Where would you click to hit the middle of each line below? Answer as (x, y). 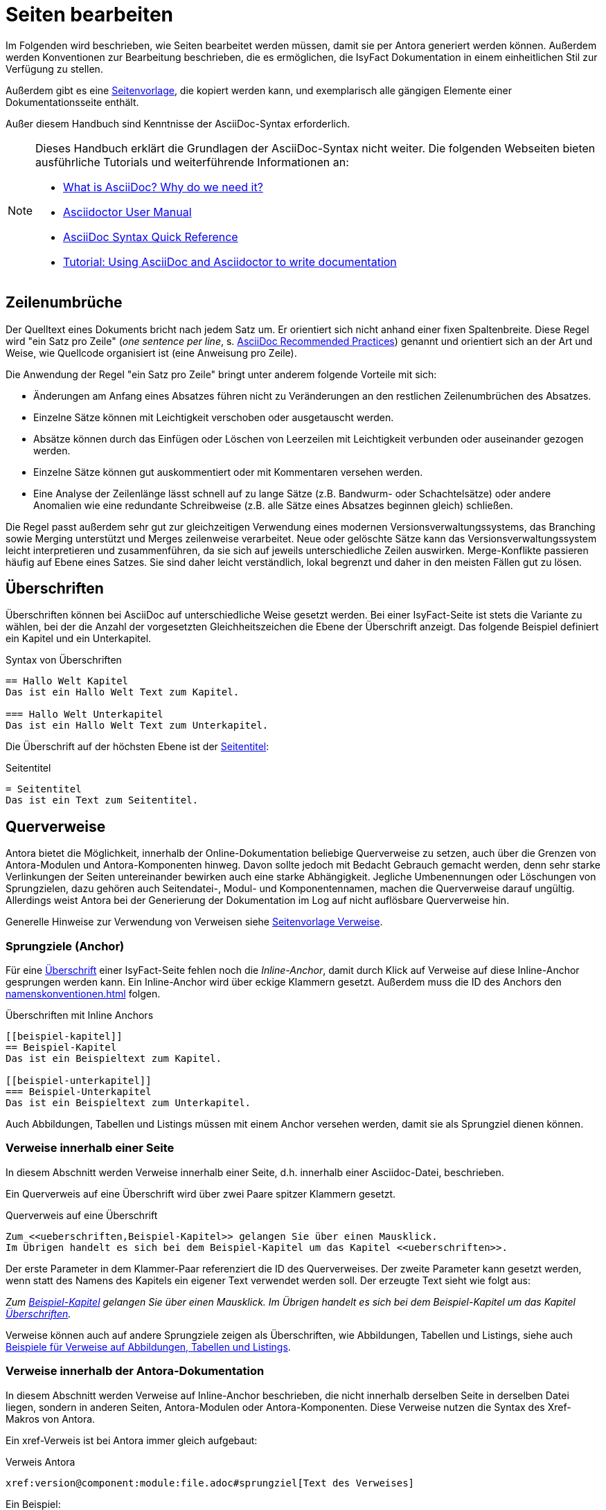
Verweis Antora (41, 1462)
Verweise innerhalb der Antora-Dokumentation (135, 1371)
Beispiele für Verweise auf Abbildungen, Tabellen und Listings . (148, 1347)
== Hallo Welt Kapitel (67, 681)
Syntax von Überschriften (64, 660)
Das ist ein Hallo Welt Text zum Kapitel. (123, 692)
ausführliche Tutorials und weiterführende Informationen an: (192, 162)
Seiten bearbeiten (90, 15)
